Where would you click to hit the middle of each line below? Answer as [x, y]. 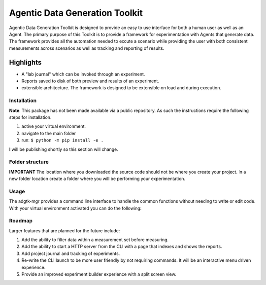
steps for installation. [30, 117]
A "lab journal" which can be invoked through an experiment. [83, 74]
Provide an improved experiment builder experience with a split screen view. [99, 274]
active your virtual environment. [54, 126]
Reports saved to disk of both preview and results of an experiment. [90, 81]
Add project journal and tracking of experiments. [71, 253]
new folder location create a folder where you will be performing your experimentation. [97, 179]
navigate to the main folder [49, 133]
